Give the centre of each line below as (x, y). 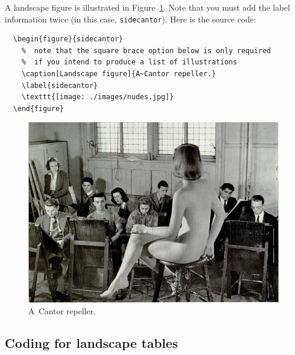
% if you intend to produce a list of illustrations (129, 62)
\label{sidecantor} (60, 85)
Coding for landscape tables (91, 342)
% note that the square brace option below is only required (146, 51)
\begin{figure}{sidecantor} (68, 39)
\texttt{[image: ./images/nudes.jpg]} (98, 97)
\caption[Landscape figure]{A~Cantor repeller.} (119, 74)
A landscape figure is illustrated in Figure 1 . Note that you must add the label (147, 7)
